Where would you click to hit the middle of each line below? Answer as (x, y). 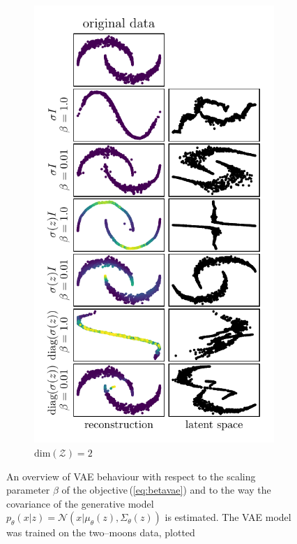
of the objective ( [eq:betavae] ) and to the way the (166, 490)
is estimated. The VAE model (228, 517)
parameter (28, 490)
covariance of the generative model (80, 503)
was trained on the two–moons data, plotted (101, 532)
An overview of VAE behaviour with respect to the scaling (131, 476)
